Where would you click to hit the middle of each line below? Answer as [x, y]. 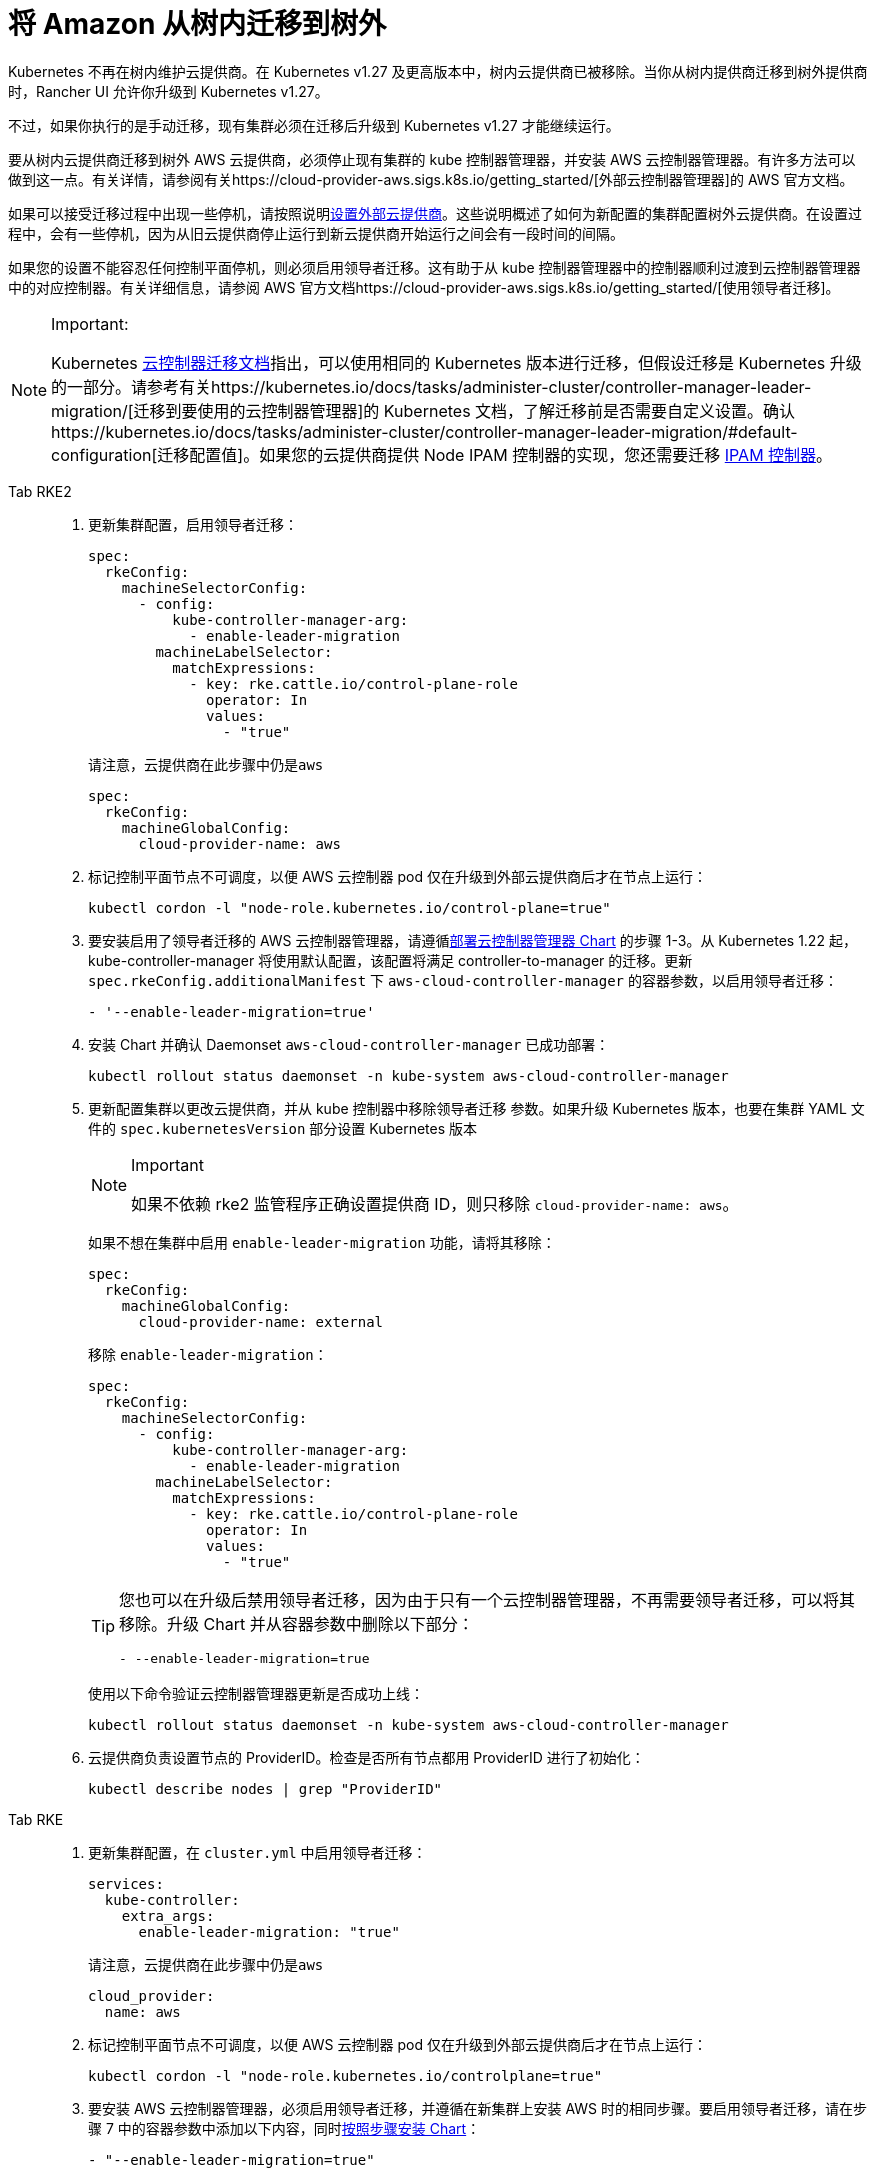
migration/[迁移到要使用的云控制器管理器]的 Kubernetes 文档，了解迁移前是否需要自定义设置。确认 [423, 410]
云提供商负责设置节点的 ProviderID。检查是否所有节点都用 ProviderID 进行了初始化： [366, 1757]
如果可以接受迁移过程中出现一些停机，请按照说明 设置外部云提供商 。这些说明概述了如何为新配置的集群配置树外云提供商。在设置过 [435, 213]
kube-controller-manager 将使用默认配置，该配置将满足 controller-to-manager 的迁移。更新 [390, 960]
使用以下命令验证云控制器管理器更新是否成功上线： [256, 1693]
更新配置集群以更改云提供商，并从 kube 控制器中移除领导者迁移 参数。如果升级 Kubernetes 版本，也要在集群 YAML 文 [476, 1108]
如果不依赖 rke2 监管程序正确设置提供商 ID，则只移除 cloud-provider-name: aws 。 [435, 1203]
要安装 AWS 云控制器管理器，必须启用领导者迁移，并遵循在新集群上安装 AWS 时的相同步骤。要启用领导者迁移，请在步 [478, 2108]
